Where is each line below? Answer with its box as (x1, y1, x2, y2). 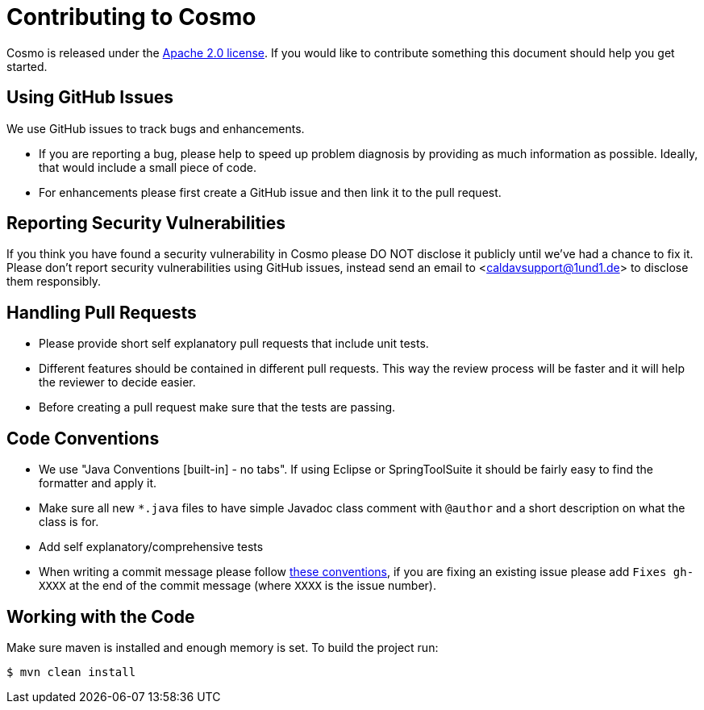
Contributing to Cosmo (6, 3, 256, 31)
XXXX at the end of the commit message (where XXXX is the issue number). (39, 578, 436, 593)
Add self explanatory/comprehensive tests (39, 540, 264, 554)
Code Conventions (6, 428, 160, 449)
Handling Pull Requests (6, 302, 197, 323)
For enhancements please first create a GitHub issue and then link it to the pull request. (39, 185, 502, 199)
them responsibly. (6, 274, 102, 289)
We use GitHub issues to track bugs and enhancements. (6, 121, 305, 136)
